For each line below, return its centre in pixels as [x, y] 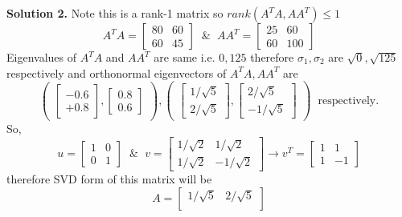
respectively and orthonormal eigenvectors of [117, 72]
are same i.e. [185, 57]
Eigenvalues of [41, 57]
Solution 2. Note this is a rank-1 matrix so [115, 13]
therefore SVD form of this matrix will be [109, 179]
